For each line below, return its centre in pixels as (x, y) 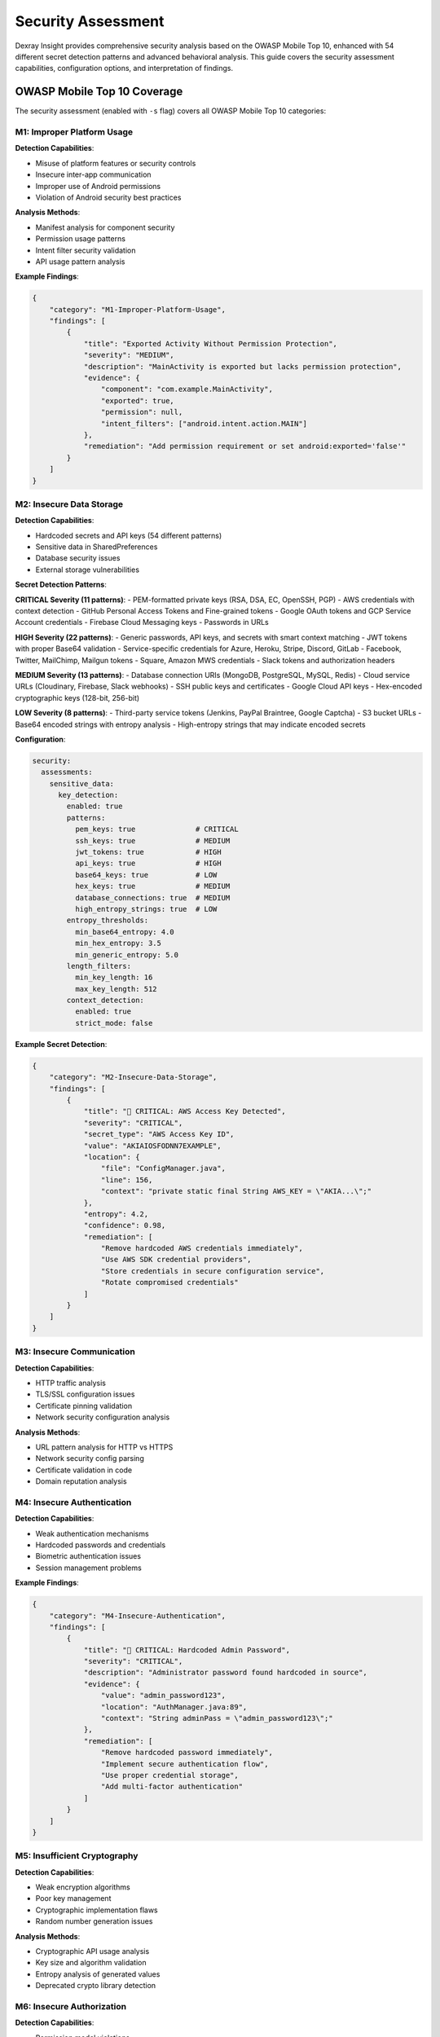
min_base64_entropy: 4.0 (124, 932)
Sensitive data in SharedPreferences (97, 547)
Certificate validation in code (84, 1470)
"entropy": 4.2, (116, 1214)
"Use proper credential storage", (170, 1775)
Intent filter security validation (86, 250)
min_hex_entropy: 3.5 (118, 944)
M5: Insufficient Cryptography (77, 1856)
